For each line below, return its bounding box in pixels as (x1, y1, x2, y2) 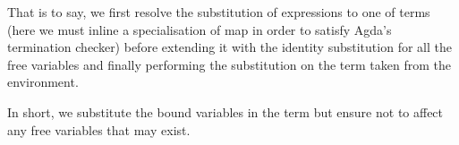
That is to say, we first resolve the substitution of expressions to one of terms (7, 3, 430, 21)
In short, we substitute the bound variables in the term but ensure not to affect (7, 102, 444, 121)
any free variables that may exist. (7, 120, 191, 139)
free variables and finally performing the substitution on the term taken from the (7, 55, 451, 73)
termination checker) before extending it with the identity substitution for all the (7, 38, 452, 56)
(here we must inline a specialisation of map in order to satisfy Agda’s (7, 20, 392, 38)
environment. (7, 72, 79, 91)
